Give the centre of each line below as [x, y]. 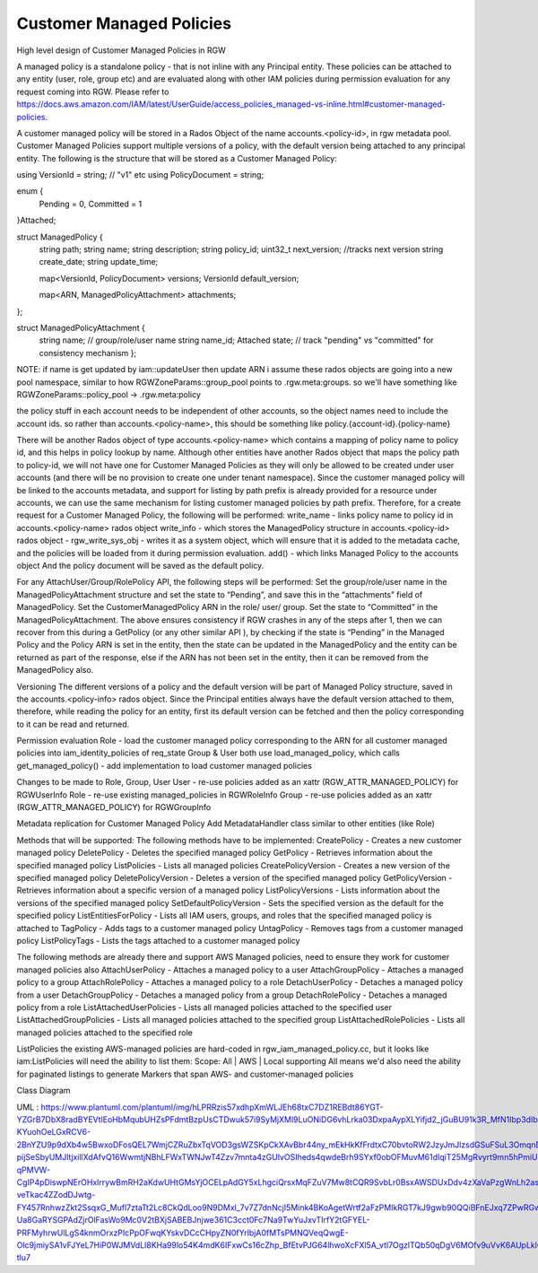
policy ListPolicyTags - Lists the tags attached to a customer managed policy [158, 940]
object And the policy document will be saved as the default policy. [140, 566]
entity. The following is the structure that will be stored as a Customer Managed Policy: [177, 158]
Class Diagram [43, 1091]
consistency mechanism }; [88, 353]
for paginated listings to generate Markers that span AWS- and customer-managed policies [185, 1074]
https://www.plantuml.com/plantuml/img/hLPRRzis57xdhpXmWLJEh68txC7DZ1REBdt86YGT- [212, 1107]
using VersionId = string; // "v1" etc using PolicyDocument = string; [140, 175]
